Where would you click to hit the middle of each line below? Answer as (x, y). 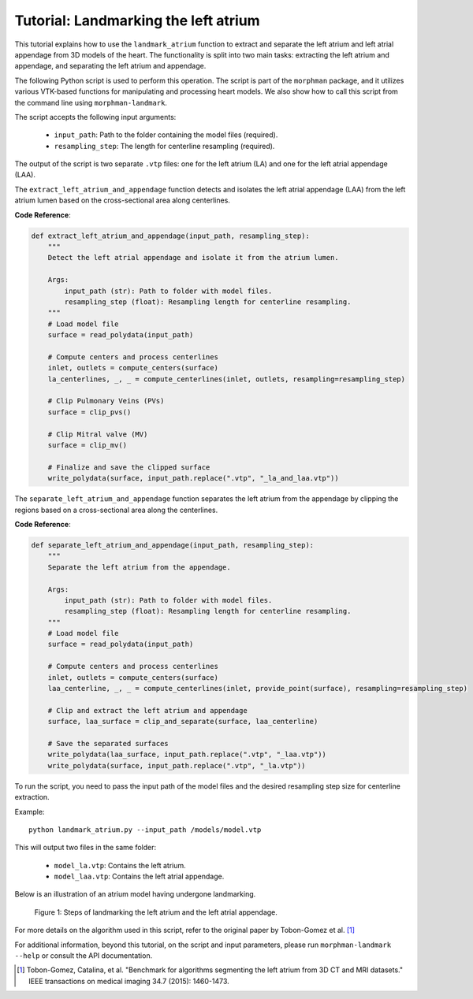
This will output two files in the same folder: (86, 848)
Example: (30, 811)
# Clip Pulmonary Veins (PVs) (106, 401)
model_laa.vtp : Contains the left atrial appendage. (139, 876)
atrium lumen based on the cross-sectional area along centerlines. (122, 200)
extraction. (32, 797)
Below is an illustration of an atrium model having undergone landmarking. (135, 894)
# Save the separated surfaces (108, 743)
